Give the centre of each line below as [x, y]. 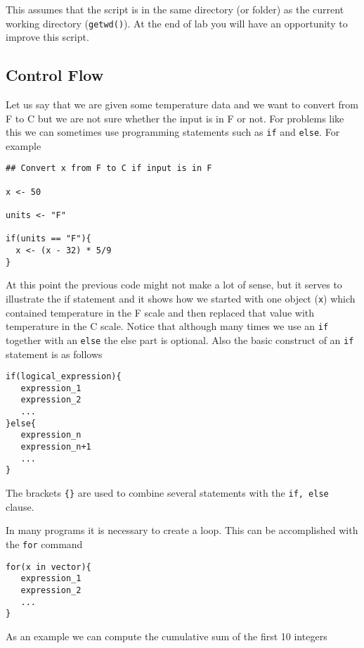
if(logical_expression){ [64, 377]
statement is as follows [54, 354]
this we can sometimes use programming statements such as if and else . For [173, 132]
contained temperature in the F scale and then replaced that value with [160, 312]
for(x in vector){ [48, 567]
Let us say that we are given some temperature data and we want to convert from [182, 104]
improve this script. [47, 37]
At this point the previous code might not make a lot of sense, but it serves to [174, 285]
